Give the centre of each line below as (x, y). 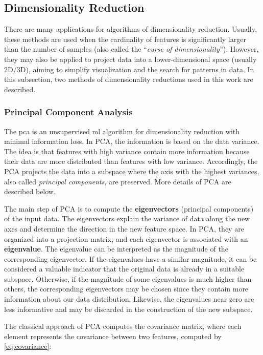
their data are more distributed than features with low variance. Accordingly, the (131, 161)
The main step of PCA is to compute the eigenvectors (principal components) (129, 208)
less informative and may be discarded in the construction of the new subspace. (128, 309)
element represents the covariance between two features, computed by (113, 336)
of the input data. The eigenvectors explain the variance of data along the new (127, 218)
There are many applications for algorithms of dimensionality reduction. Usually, (130, 29)
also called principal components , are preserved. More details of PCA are (118, 181)
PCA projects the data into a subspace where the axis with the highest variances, (132, 171)
